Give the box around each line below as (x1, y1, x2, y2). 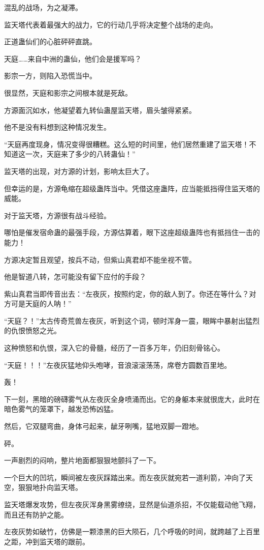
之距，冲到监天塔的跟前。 (4, 536, 89, 546)
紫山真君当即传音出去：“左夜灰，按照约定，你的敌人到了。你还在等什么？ (4, 288, 249, 299)
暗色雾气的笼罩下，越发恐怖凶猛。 (4, 403, 118, 414)
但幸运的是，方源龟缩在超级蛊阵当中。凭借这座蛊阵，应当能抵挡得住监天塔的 (4, 183, 260, 193)
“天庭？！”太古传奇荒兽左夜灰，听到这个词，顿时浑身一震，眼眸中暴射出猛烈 (4, 315, 260, 326)
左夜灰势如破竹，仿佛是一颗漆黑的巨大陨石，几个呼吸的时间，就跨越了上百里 (4, 526, 260, 537)
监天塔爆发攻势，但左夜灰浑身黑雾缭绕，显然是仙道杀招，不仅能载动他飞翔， (4, 499, 260, 509)
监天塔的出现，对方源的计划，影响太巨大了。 (4, 165, 153, 176)
